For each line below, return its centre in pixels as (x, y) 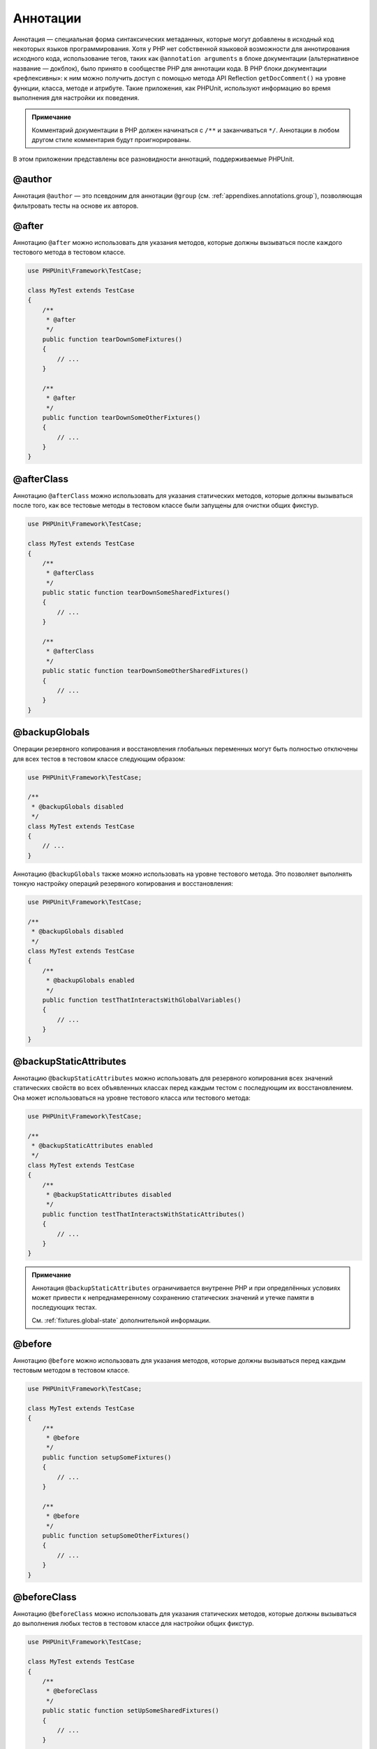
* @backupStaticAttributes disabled (109, 1194)
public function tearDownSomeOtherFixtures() (121, 417)
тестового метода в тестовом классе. (69, 253)
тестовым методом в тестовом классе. (71, 1371)
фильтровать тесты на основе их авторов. (76, 206)
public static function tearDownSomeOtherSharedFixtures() (146, 671)
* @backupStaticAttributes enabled (93, 1146)
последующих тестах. (64, 1308)
